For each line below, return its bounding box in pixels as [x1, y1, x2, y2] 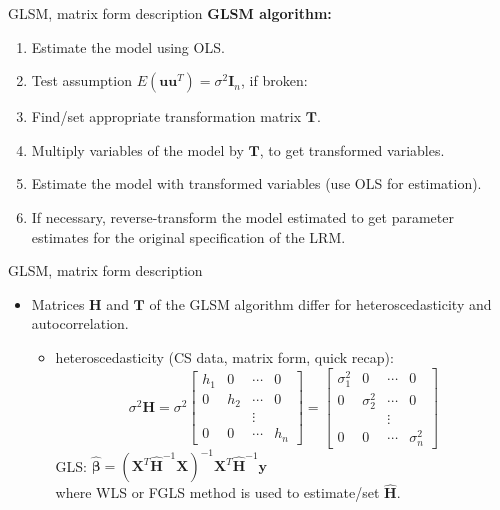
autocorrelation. [31, 313, 129, 334]
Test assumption [31, 70, 132, 91]
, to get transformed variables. [259, 139, 445, 160]
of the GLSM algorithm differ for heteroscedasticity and [149, 293, 492, 314]
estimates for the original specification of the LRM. [31, 226, 346, 247]
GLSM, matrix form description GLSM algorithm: [8, 3, 332, 23]
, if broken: [241, 70, 308, 91]
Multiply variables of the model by [31, 139, 244, 160]
